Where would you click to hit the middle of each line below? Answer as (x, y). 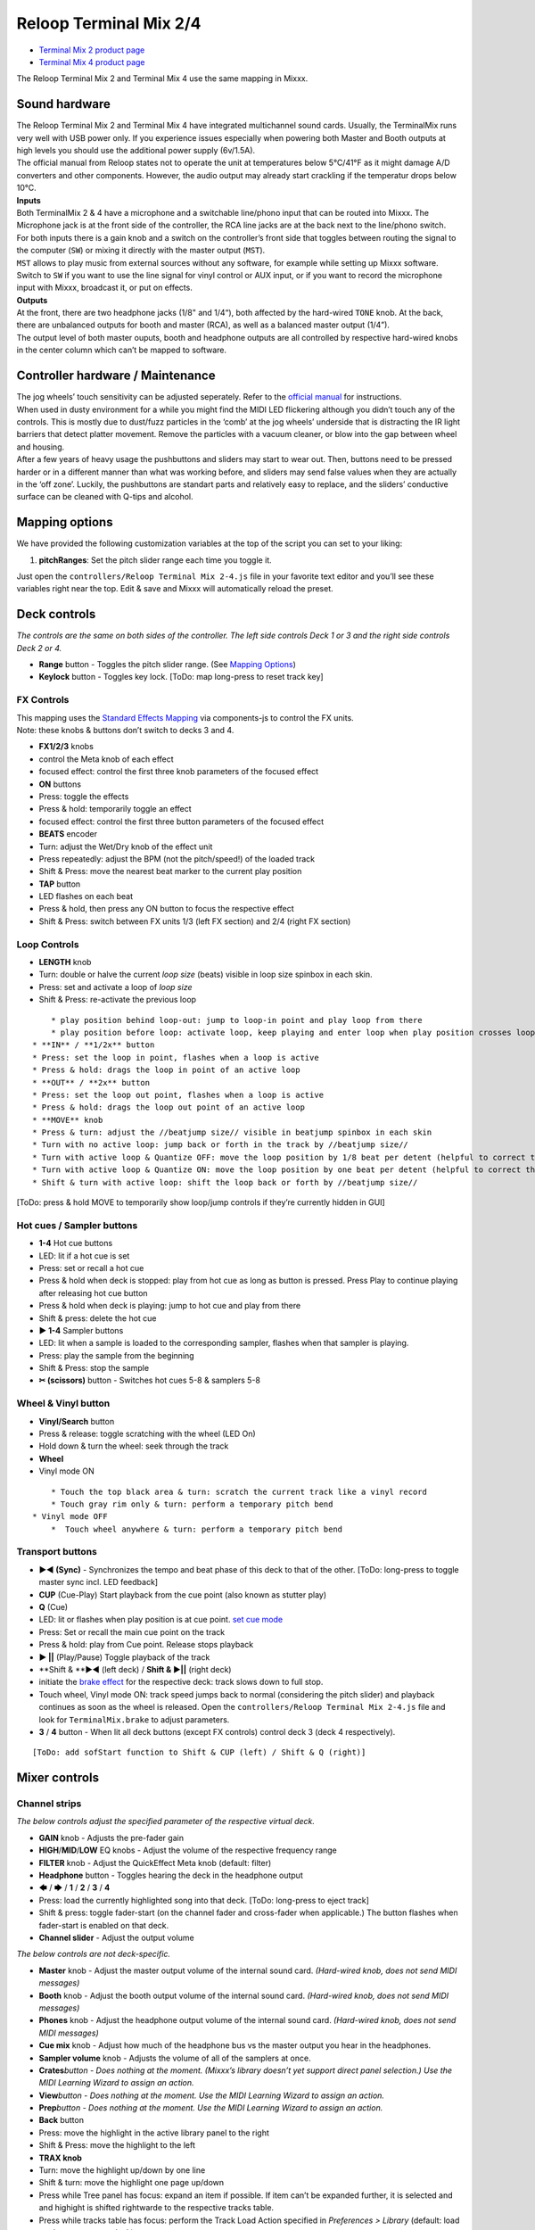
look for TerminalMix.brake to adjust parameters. (134, 1719)
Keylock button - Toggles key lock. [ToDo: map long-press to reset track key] (181, 677)
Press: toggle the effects (84, 796)
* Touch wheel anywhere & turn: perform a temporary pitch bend (197, 1529)
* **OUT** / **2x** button (91, 1082)
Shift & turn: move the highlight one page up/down (132, 2183)
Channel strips (49, 1804)
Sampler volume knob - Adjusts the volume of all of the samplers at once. (175, 2058)
